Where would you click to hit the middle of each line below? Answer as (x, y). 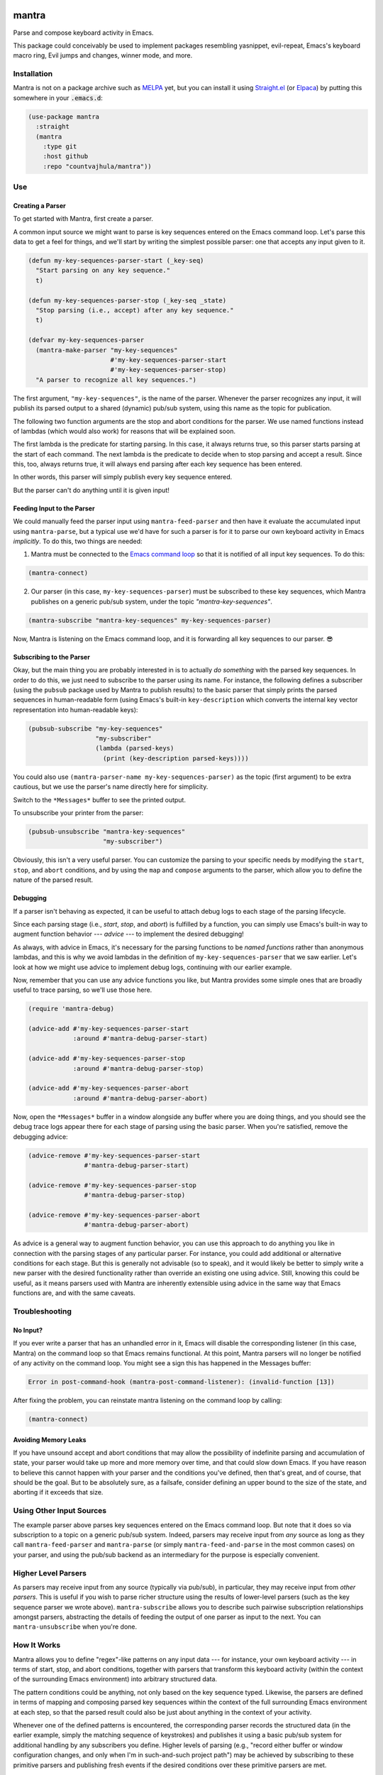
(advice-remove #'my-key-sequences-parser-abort (114, 1215)
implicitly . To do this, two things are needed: (78, 541)
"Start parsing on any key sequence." (103, 271)
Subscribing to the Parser (51, 657)
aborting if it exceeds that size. (58, 1492)
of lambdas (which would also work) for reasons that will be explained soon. (124, 431)
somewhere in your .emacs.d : (58, 98)
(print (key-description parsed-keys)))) (176, 758)
